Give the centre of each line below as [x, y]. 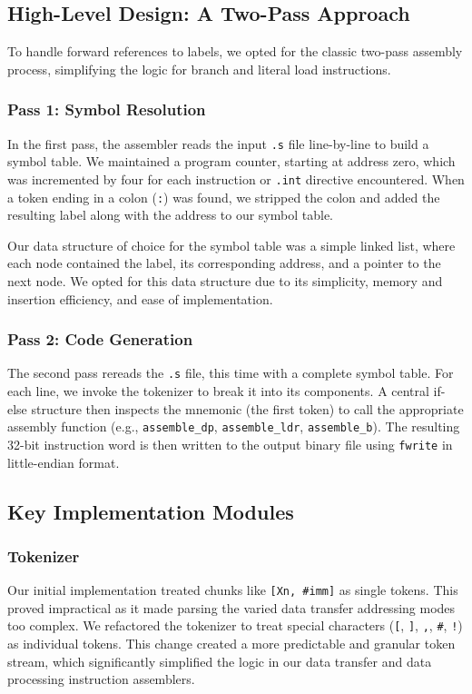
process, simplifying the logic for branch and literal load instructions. [199, 69]
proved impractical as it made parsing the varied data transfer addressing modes [231, 607]
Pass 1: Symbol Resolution [107, 109]
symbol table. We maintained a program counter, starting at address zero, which [231, 161]
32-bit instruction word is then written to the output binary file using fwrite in [230, 444]
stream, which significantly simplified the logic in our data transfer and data [220, 661]
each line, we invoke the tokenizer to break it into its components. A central [218, 391]
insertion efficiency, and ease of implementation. [140, 298]
